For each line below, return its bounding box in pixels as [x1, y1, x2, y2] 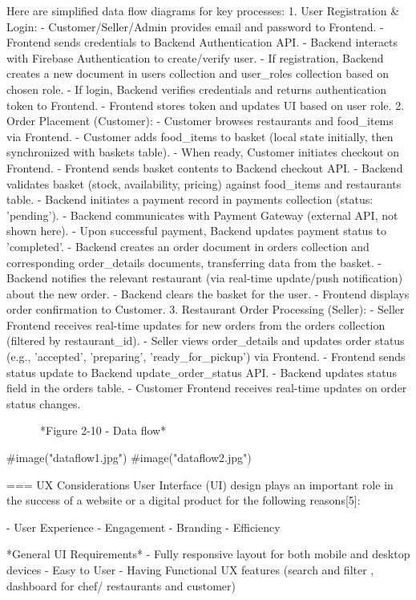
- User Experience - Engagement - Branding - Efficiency [6, 518, 281, 535]
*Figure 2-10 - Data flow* [39, 422, 167, 439]
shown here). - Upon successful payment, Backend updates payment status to [6, 222, 387, 239]
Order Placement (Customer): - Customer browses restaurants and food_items [6, 112, 394, 129]
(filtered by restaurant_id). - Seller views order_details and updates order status [6, 332, 405, 349]
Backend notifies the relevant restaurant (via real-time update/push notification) [6, 270, 403, 286]
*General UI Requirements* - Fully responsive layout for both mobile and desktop [6, 545, 410, 562]
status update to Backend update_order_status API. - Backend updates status [6, 363, 397, 380]
